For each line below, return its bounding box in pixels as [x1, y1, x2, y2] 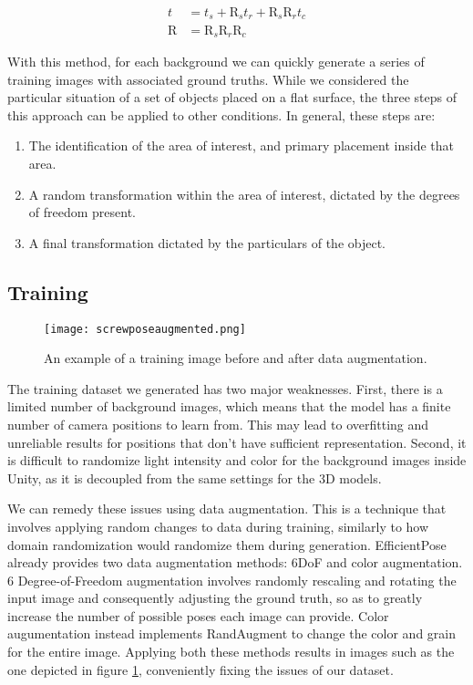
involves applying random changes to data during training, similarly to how [7, 516, 429, 535]
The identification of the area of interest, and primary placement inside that [28, 136, 455, 155]
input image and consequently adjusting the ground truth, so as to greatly [7, 588, 423, 607]
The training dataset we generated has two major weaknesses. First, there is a [7, 379, 443, 398]
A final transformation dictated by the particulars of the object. [28, 233, 386, 252]
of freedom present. [28, 202, 137, 222]
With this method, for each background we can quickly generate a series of [7, 51, 425, 70]
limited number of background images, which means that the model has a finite [7, 397, 451, 416]
